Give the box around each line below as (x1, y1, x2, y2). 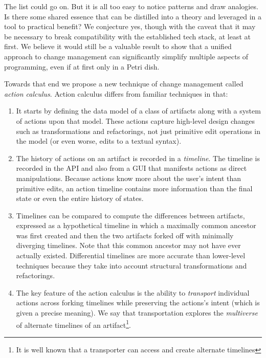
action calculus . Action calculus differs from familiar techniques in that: (4, 88, 228, 99)
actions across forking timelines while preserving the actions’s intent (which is (16, 297, 260, 308)
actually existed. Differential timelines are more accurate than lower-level (16, 250, 246, 261)
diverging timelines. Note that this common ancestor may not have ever (16, 240, 241, 251)
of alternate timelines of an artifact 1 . (16, 318, 131, 330)
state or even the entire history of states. (16, 193, 144, 204)
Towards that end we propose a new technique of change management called (4, 78, 243, 89)
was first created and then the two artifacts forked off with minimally (16, 230, 234, 240)
